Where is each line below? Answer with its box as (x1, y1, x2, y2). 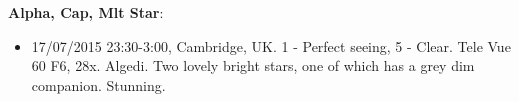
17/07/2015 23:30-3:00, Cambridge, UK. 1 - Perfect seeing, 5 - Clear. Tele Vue (31, 35, 511, 56)
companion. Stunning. (31, 74, 166, 95)
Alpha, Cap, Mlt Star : (8, 2, 164, 22)
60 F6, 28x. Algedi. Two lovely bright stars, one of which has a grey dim (31, 55, 475, 76)
